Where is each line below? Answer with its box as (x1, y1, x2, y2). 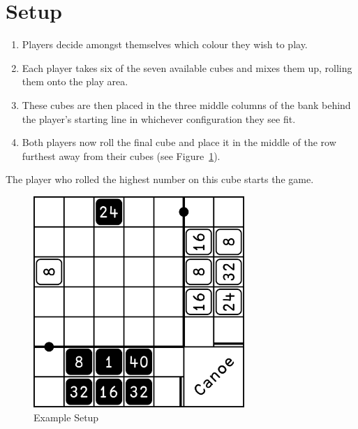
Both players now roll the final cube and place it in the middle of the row (22, 135, 336, 150)
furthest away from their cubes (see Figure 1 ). (22, 148, 221, 163)
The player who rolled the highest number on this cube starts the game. (6, 172, 314, 187)
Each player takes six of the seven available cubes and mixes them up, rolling (22, 60, 352, 75)
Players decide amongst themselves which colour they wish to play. (22, 37, 308, 52)
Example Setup (33, 409, 99, 424)
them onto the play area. (22, 74, 128, 89)
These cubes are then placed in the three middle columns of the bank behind (22, 97, 351, 112)
